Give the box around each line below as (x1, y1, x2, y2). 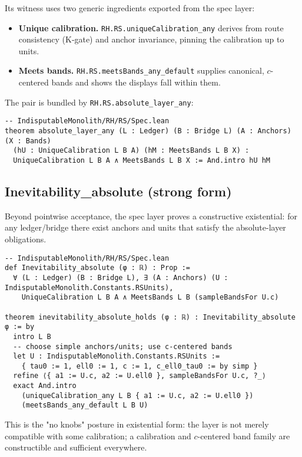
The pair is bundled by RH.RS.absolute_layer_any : (5, 96, 194, 108)
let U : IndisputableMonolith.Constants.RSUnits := (13, 352, 220, 361)
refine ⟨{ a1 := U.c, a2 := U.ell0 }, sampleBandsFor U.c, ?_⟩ (13, 371, 266, 380)
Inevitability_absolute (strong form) (5, 182, 232, 200)
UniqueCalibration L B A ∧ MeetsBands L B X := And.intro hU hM (13, 156, 271, 165)
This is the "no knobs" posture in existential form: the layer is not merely (5, 418, 269, 430)
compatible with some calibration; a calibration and (5, 429, 191, 442)
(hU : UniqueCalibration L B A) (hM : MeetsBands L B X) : (13, 146, 250, 155)
